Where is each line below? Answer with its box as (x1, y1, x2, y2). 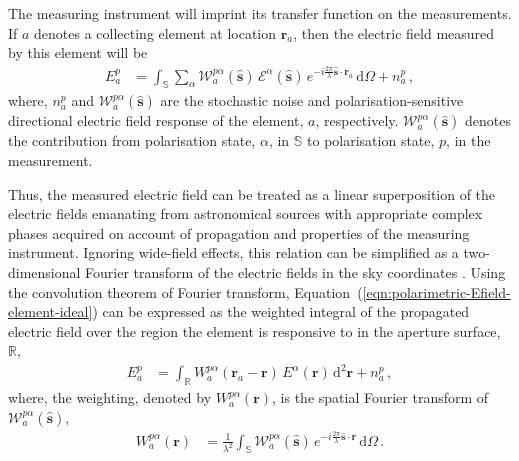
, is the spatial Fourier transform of (272, 387, 489, 408)
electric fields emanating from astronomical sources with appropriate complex (8, 203, 483, 224)
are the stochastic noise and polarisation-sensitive (160, 90, 464, 111)
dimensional (8, 261, 81, 282)
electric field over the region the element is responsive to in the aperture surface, (8, 320, 501, 341)
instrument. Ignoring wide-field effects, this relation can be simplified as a (8, 242, 459, 263)
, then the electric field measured (293, 22, 495, 43)
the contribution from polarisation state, (8, 130, 256, 151)
